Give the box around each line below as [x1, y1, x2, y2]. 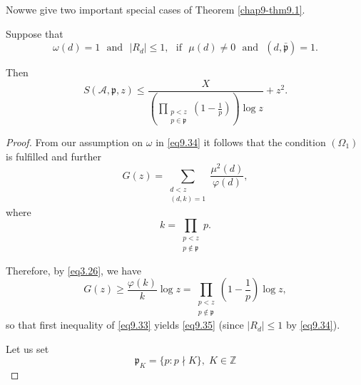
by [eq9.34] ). [285, 317, 340, 332]
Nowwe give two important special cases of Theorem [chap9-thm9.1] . [6, 2, 305, 16]
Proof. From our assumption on [6, 135, 143, 149]
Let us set [6, 341, 49, 356]
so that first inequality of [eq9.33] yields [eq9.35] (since [6, 317, 244, 332]
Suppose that [6, 26, 63, 41]
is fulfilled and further [6, 148, 101, 163]
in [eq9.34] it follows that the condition [156, 135, 326, 149]
